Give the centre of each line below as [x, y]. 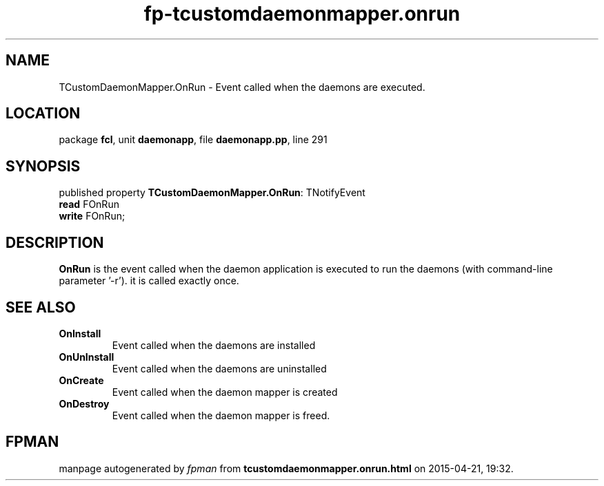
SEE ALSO [41, 307]
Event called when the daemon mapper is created [225, 392]
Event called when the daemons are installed [214, 345]
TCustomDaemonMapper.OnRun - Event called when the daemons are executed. [242, 87]
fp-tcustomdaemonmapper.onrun [302, 14]
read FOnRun [89, 204]
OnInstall [80, 333]
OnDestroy [84, 403]
